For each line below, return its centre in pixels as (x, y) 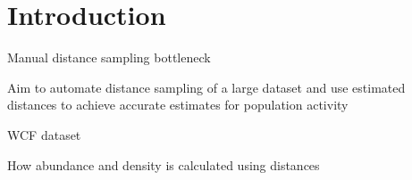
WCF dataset (44, 134)
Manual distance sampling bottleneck (109, 57)
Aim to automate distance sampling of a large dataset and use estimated (206, 87)
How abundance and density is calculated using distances (164, 164)
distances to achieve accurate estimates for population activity (178, 105)
